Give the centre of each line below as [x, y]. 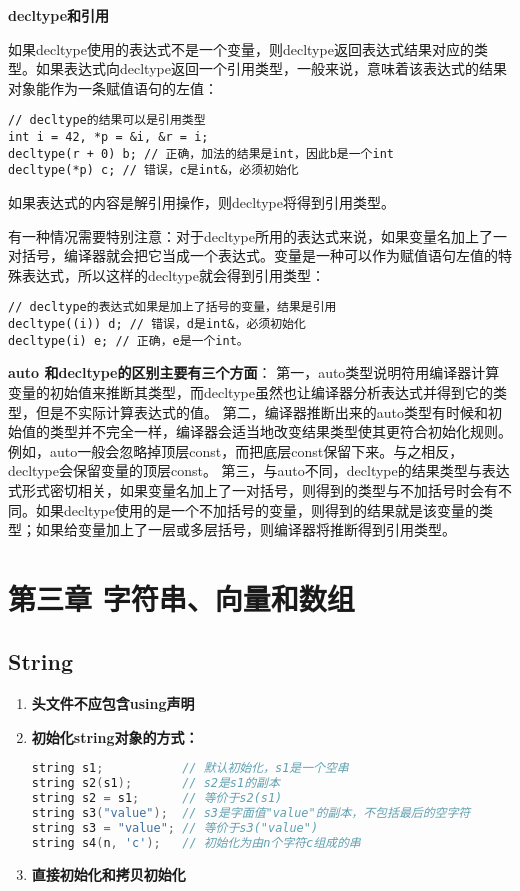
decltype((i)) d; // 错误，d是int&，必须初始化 [157, 324]
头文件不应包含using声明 [113, 703]
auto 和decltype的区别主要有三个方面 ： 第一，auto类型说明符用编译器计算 [254, 372]
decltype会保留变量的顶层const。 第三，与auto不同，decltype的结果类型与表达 [259, 470]
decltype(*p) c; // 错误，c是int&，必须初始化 [153, 170]
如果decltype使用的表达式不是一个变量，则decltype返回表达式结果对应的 [241, 48]
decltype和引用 [59, 15]
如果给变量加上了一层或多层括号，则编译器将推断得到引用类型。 [245, 529]
